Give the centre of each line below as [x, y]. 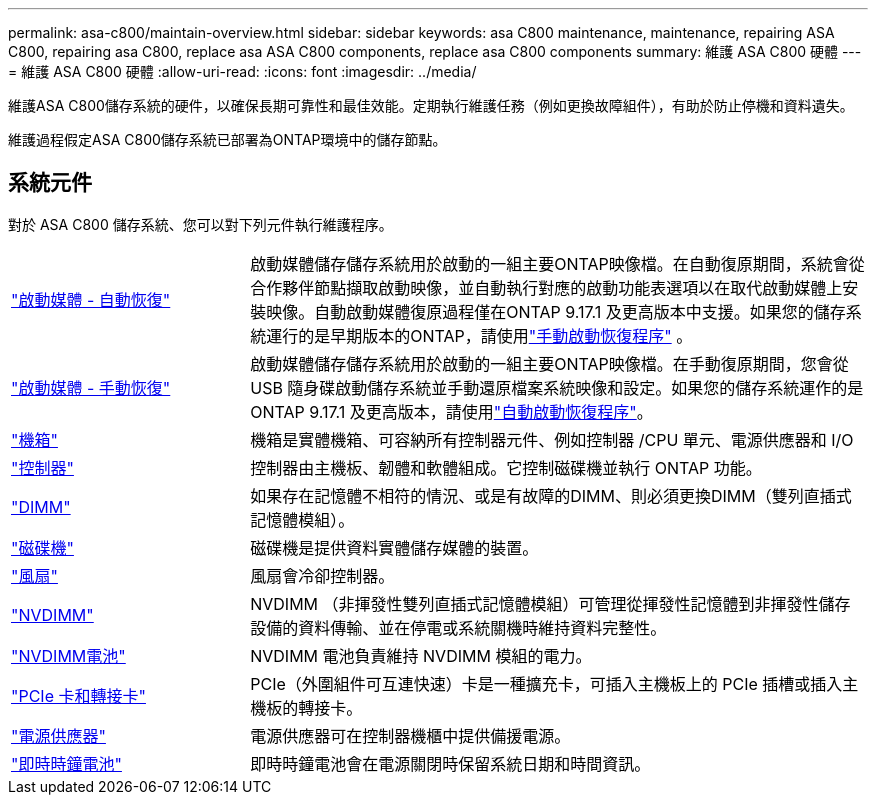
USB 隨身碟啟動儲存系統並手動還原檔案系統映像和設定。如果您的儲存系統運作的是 [557, 387]
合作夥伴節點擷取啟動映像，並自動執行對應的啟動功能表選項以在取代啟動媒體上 [546, 287]
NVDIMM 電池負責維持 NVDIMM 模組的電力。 [421, 655]
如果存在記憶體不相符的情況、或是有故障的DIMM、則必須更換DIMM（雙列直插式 [551, 495]
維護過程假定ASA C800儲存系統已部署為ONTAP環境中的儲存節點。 [227, 139]
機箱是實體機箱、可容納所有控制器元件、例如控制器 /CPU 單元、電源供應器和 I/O [552, 439]
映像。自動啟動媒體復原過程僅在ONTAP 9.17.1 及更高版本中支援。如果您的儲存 [556, 311]
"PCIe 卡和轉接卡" [78, 695]
